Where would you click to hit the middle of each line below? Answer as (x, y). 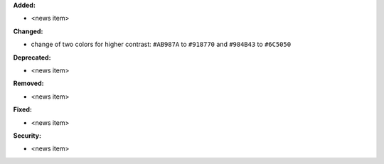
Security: (27, 136)
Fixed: (22, 109)
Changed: (28, 31)
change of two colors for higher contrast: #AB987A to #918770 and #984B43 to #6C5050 (161, 44)
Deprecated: (32, 58)
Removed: (28, 83)
